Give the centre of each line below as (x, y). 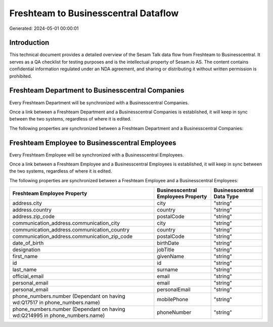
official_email (28, 276)
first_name (25, 257)
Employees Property (182, 196)
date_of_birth (28, 243)
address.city (27, 203)
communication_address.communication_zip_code (73, 236)
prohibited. (21, 76)
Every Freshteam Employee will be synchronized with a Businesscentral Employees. (97, 155)
